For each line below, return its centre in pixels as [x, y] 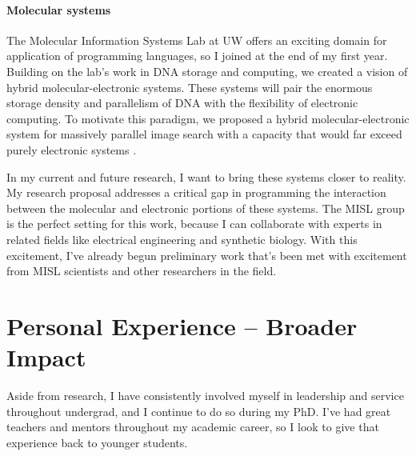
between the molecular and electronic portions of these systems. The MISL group [206, 208]
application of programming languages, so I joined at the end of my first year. [197, 56]
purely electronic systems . [72, 149]
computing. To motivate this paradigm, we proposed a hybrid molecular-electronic [208, 118]
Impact [46, 357]
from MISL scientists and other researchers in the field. [142, 271]
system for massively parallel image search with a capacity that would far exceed [204, 134]
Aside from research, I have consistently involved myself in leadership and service [205, 396]
